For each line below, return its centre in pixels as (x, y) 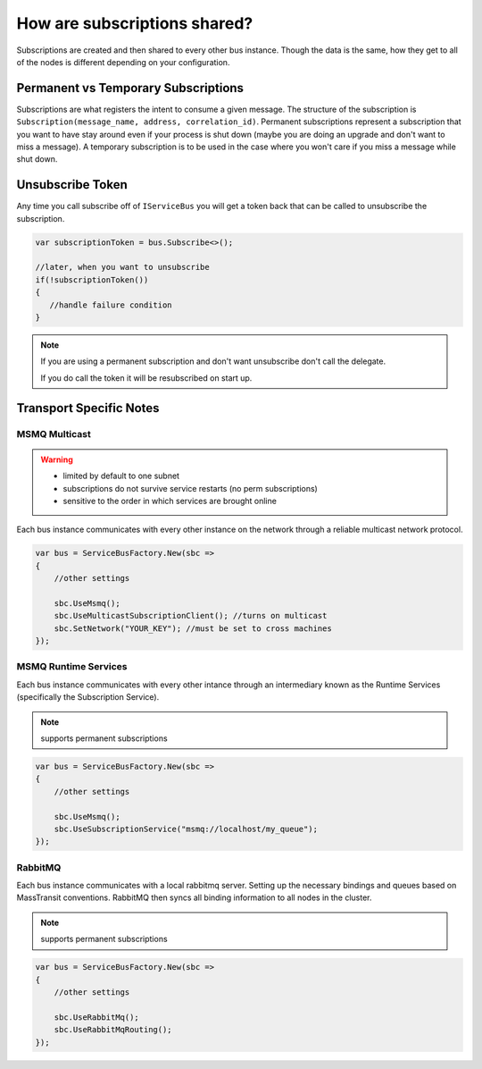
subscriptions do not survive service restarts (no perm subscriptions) (191, 488)
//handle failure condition (111, 305)
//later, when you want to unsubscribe (122, 267)
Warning (57, 459)
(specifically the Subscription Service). (88, 697)
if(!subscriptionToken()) (92, 280)
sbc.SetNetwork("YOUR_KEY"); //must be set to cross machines (193, 628)
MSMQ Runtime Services (72, 667)
